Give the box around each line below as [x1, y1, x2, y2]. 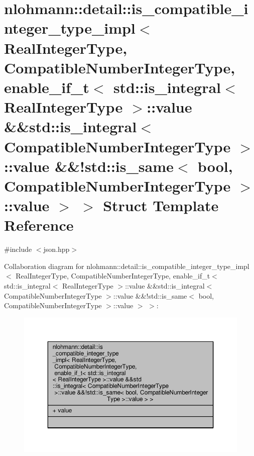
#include [4, 244, 32, 254]
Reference [4, 215, 74, 235]
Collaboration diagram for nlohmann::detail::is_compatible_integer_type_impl [4, 260, 249, 271]
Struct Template [103, 195, 219, 216]
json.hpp [43, 244, 70, 254]
